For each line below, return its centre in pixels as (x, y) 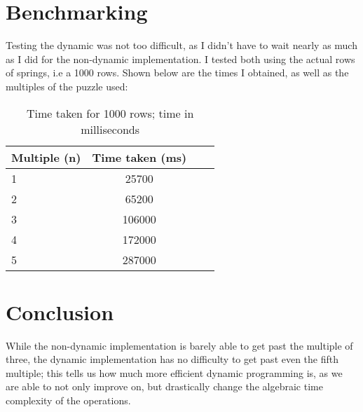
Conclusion (60, 311)
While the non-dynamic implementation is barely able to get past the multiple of (179, 345)
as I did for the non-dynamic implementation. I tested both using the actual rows (180, 59)
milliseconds (110, 129)
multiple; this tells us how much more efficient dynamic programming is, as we (174, 372)
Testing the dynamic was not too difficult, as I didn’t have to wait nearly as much (181, 45)
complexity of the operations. (68, 400)
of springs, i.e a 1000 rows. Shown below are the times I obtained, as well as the (177, 73)
